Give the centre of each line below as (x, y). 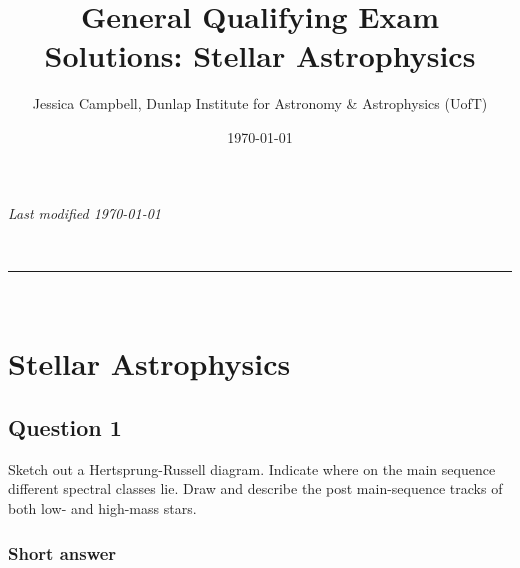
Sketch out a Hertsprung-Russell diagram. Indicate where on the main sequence (252, 468)
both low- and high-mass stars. (102, 508)
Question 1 (65, 427)
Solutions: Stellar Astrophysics (260, 55)
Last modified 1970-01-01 (84, 212)
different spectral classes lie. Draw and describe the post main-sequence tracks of (255, 488)
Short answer (62, 552)
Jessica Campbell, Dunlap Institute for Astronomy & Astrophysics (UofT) (260, 103)
